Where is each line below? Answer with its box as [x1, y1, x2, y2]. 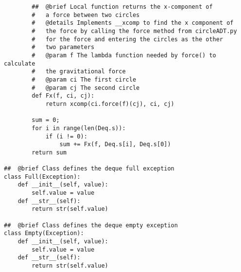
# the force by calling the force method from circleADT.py [32, 27, 237, 34]
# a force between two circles [32, 11, 140, 18]
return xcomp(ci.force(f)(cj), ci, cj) [45, 100, 174, 107]
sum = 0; [32, 117, 60, 124]
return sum [32, 149, 67, 156]
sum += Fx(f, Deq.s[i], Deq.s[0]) [59, 141, 171, 148]
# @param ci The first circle [32, 76, 137, 83]
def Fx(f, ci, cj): [32, 92, 95, 100]
